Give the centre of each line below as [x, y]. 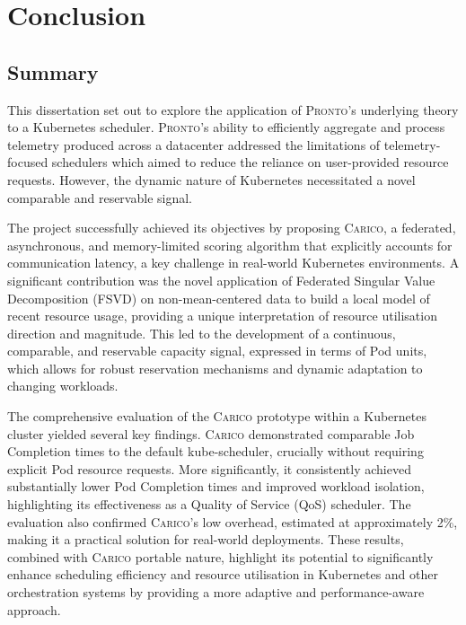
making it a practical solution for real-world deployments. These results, [206, 539]
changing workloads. [63, 386]
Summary [53, 71]
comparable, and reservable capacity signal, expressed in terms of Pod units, [217, 351]
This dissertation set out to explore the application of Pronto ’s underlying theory [233, 109]
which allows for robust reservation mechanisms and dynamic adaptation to [215, 368]
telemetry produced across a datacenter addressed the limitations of [194, 144]
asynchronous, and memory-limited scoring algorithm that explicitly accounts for [230, 245]
